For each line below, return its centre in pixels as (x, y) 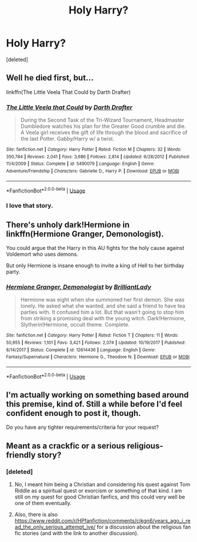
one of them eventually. (43, 503)
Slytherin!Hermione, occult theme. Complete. (75, 325)
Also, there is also (36, 514)
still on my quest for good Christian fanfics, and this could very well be (100, 497)
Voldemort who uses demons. (42, 254)
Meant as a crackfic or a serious (66, 446)
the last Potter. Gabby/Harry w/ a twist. (67, 139)
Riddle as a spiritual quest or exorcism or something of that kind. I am (98, 491)
